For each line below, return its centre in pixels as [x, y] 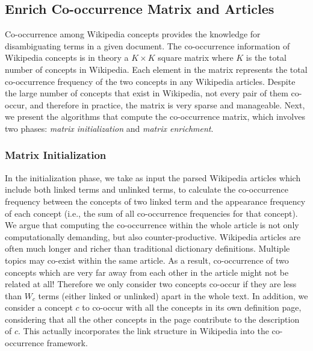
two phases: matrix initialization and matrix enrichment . [109, 128]
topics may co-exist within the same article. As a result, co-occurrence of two [147, 260]
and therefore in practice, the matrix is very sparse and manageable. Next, [167, 104]
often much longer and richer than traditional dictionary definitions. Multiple [147, 248]
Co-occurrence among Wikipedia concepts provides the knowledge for [133, 34]
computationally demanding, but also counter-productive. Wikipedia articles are [153, 236]
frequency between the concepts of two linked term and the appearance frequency [155, 201]
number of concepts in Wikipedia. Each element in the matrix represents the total [156, 69]
